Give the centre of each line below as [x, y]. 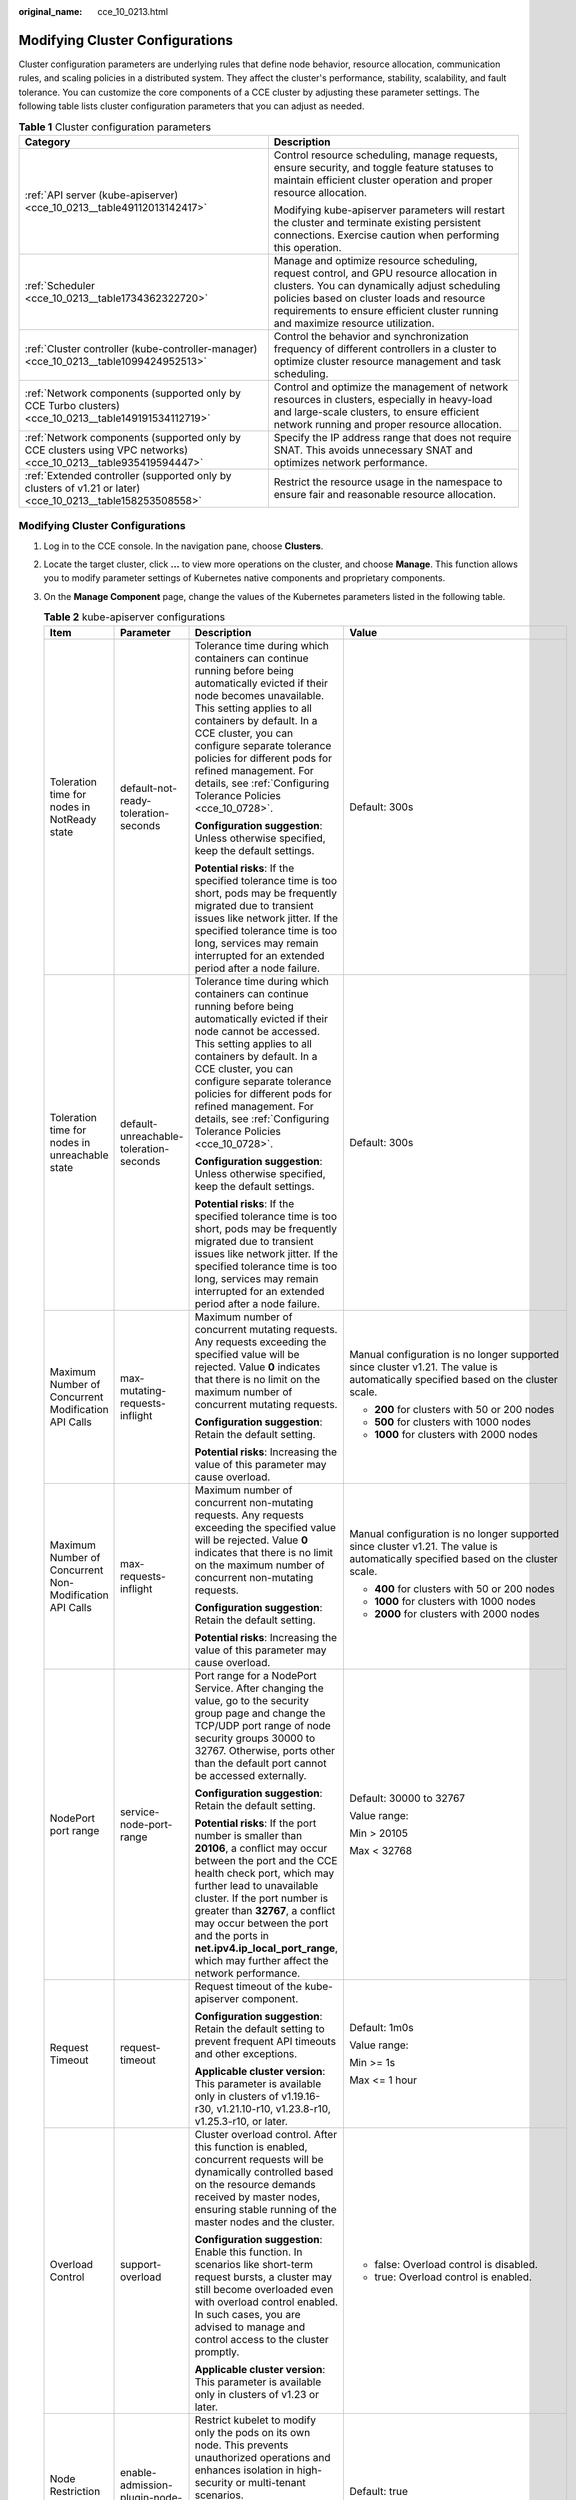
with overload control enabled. [266, 2302]
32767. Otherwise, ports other [264, 1750]
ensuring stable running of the [265, 2209]
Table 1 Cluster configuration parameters [115, 127]
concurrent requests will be [259, 2159]
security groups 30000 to [254, 1738]
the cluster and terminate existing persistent [377, 222]
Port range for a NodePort [255, 1675]
